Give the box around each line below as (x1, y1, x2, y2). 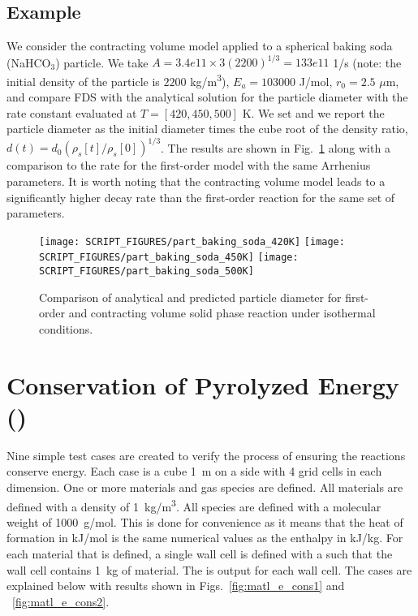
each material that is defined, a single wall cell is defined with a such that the (6, 545, 393, 562)
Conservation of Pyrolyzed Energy (6, 368, 399, 401)
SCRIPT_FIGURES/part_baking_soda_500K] (39, 265, 254, 278)
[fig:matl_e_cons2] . (12, 592, 110, 610)
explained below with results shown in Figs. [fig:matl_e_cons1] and (6, 577, 345, 594)
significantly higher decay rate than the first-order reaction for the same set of (6, 188, 395, 205)
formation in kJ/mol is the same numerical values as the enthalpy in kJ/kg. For (6, 529, 403, 546)
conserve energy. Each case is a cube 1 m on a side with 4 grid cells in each (6, 463, 382, 480)
